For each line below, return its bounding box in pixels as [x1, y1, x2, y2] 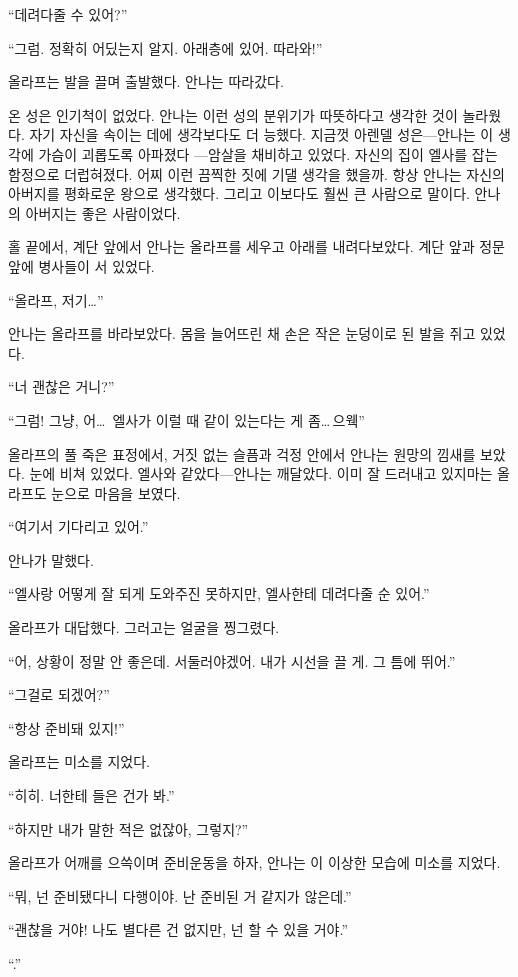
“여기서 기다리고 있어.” [8, 516, 149, 537]
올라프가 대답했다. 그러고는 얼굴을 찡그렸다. [8, 617, 280, 638]
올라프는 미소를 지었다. [8, 751, 151, 772]
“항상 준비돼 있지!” [8, 717, 125, 738]
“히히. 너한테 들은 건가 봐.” [8, 785, 175, 806]
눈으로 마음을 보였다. [51, 482, 181, 503]
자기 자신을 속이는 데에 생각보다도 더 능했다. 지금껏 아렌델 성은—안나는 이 [29, 124, 494, 145]
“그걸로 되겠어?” [8, 684, 110, 705]
